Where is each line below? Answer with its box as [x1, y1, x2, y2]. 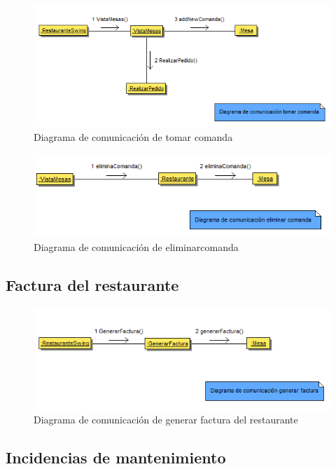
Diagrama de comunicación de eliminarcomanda [34, 239, 239, 254]
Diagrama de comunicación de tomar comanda [34, 130, 233, 144]
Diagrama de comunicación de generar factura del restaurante [34, 412, 298, 427]
